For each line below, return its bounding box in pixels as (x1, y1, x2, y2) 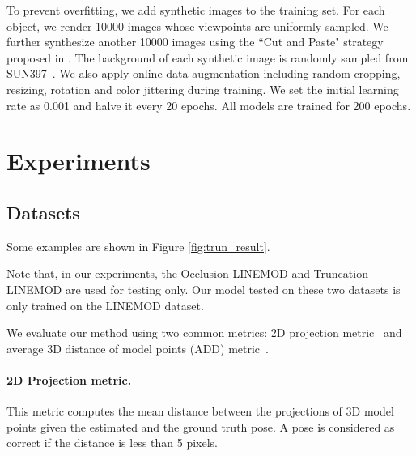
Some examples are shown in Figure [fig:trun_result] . (6, 237, 270, 254)
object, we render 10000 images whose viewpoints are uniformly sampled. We (6, 17, 388, 34)
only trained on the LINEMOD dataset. (6, 296, 204, 313)
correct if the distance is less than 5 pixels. (6, 434, 218, 451)
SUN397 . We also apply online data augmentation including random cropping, (6, 65, 401, 82)
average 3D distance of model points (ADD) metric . (6, 339, 269, 356)
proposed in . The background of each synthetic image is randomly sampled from (6, 49, 409, 66)
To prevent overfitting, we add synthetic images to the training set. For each (6, 2, 385, 18)
